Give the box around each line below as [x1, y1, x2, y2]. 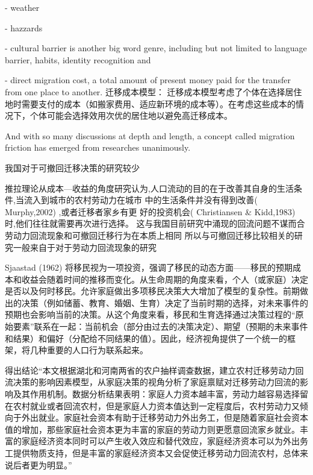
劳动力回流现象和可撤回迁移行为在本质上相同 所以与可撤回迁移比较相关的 [5, 228, 294, 241]
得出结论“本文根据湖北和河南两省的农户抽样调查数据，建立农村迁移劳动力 [5, 363, 296, 376]
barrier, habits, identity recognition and [5, 53, 151, 66]
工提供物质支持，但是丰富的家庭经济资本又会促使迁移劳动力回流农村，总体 [5, 447, 300, 459]
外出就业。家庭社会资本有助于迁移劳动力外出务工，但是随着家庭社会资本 [21, 411, 308, 424]
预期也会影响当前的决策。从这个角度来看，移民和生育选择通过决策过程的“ [5, 308, 296, 321]
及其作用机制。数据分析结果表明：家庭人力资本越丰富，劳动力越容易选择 [13, 388, 300, 400]
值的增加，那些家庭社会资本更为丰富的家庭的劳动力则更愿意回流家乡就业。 [5, 423, 300, 435]
